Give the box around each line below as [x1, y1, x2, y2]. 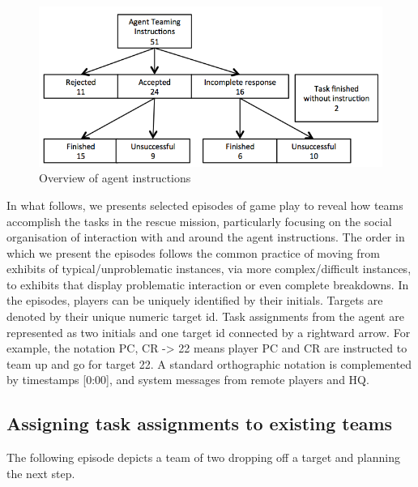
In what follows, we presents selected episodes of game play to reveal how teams [6, 196, 403, 213]
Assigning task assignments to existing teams [6, 411, 393, 436]
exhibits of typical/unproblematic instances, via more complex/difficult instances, [6, 260, 412, 277]
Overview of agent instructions [39, 169, 191, 186]
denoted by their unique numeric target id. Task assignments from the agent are [6, 308, 404, 325]
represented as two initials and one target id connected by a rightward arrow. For [6, 323, 411, 340]
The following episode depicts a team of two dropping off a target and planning [6, 449, 400, 466]
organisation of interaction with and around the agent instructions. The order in [6, 229, 405, 246]
